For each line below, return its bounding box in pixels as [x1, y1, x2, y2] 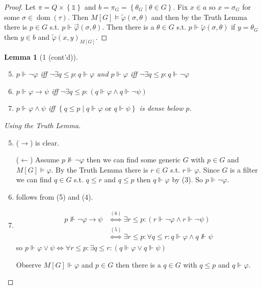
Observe [16, 259, 41, 270]
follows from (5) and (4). [16, 191, 93, 202]
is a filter [230, 164, 258, 175]
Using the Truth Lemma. [4, 120, 81, 131]
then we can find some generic [87, 154, 181, 165]
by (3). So [172, 174, 203, 185]
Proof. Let [4, 2, 36, 12]
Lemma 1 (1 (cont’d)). [4, 51, 78, 62]
